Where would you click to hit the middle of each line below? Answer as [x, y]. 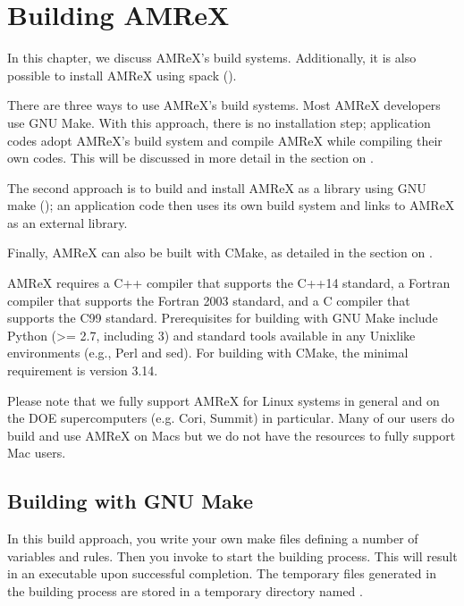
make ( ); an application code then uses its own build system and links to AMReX [231, 205]
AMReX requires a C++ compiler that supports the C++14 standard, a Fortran [229, 283]
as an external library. [67, 222]
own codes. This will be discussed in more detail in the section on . [190, 158]
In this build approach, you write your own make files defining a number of [213, 539]
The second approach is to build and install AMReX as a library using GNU [217, 187]
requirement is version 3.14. [83, 370]
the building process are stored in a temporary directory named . [185, 590]
